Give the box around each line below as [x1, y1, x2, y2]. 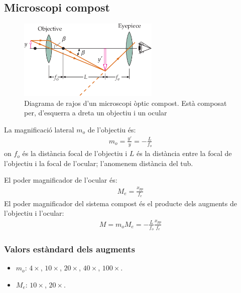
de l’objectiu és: [87, 124, 136, 134]
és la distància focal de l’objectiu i [22, 148, 128, 159]
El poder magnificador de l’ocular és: [4, 175, 117, 185]
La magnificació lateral [4, 124, 74, 134]
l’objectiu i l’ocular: [4, 208, 64, 218]
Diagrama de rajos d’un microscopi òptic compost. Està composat [24, 97, 227, 108]
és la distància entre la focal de [137, 148, 232, 159]
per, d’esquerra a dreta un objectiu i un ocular [24, 107, 167, 118]
